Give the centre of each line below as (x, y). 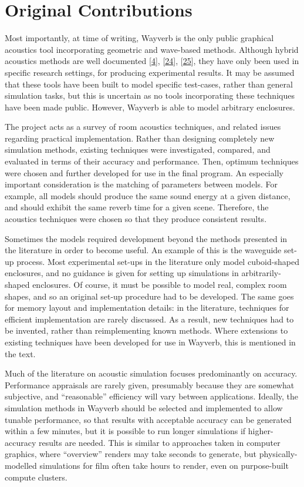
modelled (21, 465)
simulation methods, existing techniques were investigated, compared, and (138, 150)
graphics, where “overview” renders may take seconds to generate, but (131, 454)
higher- (261, 431)
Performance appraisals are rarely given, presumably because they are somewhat (150, 384)
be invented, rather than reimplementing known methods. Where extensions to (146, 330)
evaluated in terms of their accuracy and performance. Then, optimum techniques (152, 161)
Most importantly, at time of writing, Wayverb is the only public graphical (139, 38)
